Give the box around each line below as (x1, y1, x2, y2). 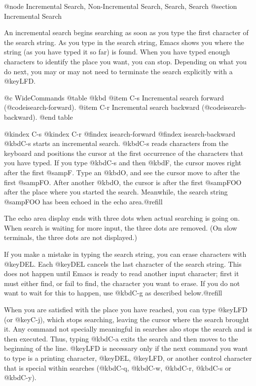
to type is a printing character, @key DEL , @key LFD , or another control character (4, 353, 252, 363)
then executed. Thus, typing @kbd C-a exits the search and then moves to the (4, 333, 238, 343)
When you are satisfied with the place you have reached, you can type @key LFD (4, 304, 248, 315)
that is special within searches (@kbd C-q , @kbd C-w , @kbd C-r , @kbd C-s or (4, 362, 231, 373)
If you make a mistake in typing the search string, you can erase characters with (4, 249, 247, 259)
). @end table (33, 111, 73, 122)
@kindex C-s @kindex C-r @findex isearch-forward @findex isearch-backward (4, 128, 236, 139)
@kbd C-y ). (4, 372, 37, 383)
